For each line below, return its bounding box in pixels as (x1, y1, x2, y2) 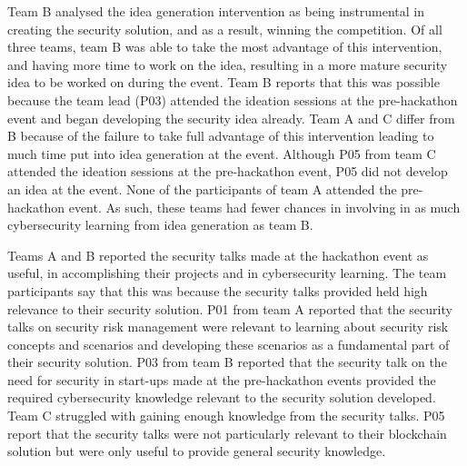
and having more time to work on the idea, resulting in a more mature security (7, 55, 448, 74)
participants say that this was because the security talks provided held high (7, 281, 428, 300)
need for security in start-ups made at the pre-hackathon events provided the (7, 370, 436, 389)
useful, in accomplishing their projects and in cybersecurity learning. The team (7, 263, 447, 283)
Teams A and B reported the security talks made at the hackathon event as (7, 245, 429, 264)
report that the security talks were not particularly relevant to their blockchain (7, 423, 447, 442)
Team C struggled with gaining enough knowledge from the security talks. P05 (7, 406, 445, 425)
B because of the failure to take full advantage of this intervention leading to (7, 126, 434, 145)
